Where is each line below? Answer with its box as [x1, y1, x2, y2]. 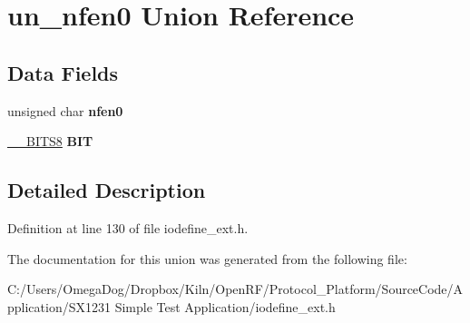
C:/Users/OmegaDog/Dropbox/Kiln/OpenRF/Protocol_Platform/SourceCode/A [7, 279, 464, 299]
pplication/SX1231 [7, 297, 111, 316]
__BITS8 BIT [7, 132, 93, 151]
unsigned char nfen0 [7, 101, 123, 120]
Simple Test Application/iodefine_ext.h [114, 297, 336, 316]
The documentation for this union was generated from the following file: [7, 249, 407, 268]
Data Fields [7, 58, 119, 86]
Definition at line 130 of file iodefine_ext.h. [7, 218, 249, 237]
